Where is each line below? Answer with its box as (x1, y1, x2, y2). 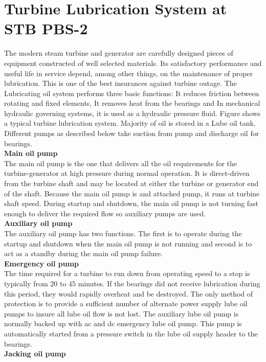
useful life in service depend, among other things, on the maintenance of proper (4, 67, 253, 78)
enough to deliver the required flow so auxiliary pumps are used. (4, 208, 206, 218)
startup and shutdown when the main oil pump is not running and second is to (4, 238, 252, 248)
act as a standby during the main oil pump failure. (4, 248, 163, 259)
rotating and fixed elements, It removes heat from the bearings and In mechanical (4, 98, 260, 108)
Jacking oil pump (4, 348, 66, 359)
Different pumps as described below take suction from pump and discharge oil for (4, 128, 259, 139)
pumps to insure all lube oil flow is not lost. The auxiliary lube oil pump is (4, 308, 239, 319)
